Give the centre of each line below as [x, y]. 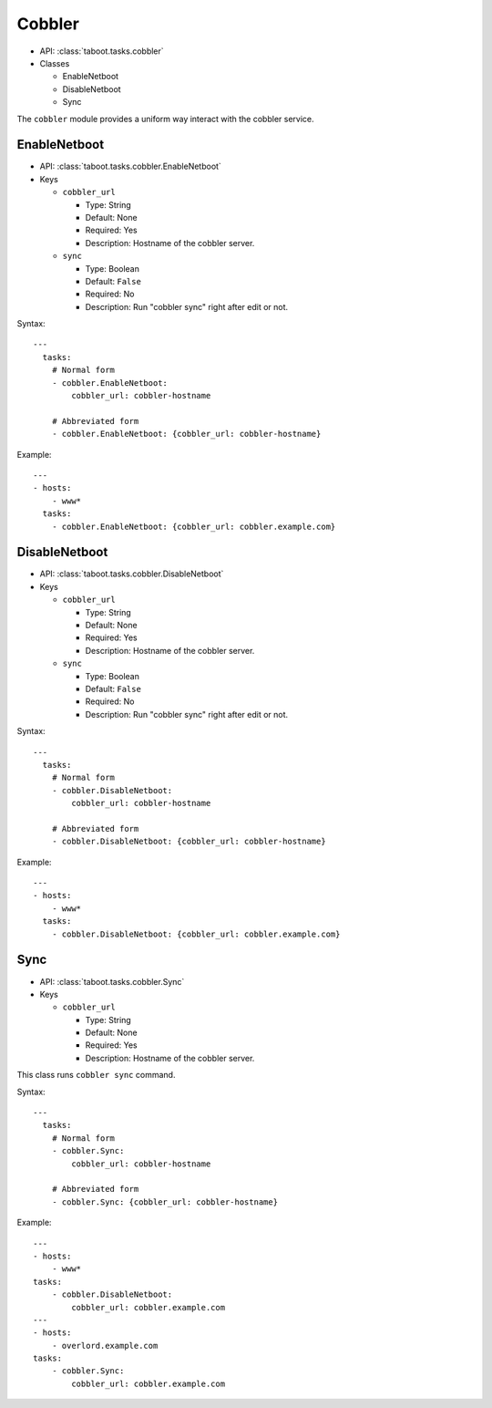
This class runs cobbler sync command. [96, 1075]
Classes [55, 63]
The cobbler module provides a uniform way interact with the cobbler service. [165, 119]
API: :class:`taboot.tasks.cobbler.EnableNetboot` [131, 166]
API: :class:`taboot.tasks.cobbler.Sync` [112, 981]
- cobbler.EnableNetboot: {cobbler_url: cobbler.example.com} [194, 526]
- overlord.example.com [105, 1346]
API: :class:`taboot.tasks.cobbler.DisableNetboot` [132, 574]
